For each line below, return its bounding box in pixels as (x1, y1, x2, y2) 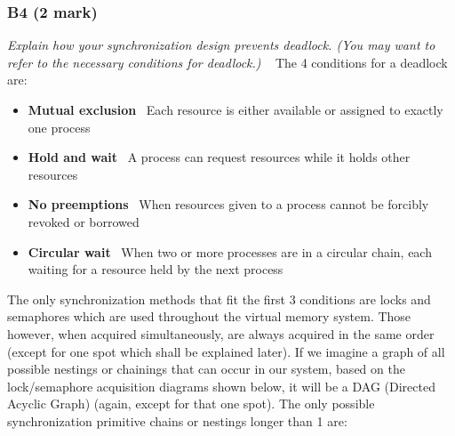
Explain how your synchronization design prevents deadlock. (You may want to (7, 36, 435, 54)
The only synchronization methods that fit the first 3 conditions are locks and (7, 289, 431, 308)
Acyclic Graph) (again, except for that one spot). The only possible (7, 394, 375, 413)
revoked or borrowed (28, 212, 140, 230)
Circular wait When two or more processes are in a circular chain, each (28, 242, 432, 261)
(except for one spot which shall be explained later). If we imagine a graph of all (7, 342, 445, 360)
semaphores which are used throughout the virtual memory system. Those (7, 307, 411, 326)
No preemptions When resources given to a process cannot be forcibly (28, 195, 429, 214)
